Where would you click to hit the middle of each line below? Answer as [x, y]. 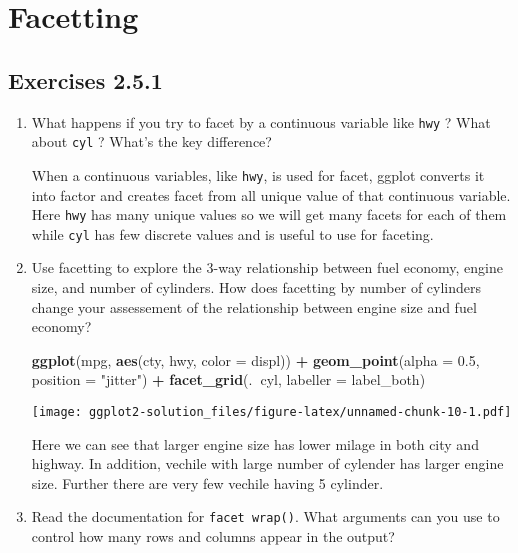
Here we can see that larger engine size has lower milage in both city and [255, 443]
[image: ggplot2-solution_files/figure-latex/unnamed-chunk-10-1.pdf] [271, 412]
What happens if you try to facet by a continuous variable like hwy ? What [261, 121]
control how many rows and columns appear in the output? [213, 536]
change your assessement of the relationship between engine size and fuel [254, 306]
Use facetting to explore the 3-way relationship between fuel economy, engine [267, 267]
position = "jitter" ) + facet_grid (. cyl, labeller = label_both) [228, 379]
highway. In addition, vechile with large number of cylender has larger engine [267, 463]
